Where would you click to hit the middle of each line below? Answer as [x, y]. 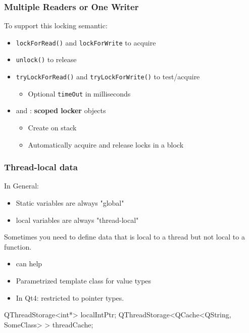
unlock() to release [46, 59]
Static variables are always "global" [70, 203]
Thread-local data [41, 167]
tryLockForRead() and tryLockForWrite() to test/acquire [108, 77]
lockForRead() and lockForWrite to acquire [86, 42]
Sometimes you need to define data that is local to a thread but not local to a [124, 237]
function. [18, 246]
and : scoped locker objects [61, 110]
